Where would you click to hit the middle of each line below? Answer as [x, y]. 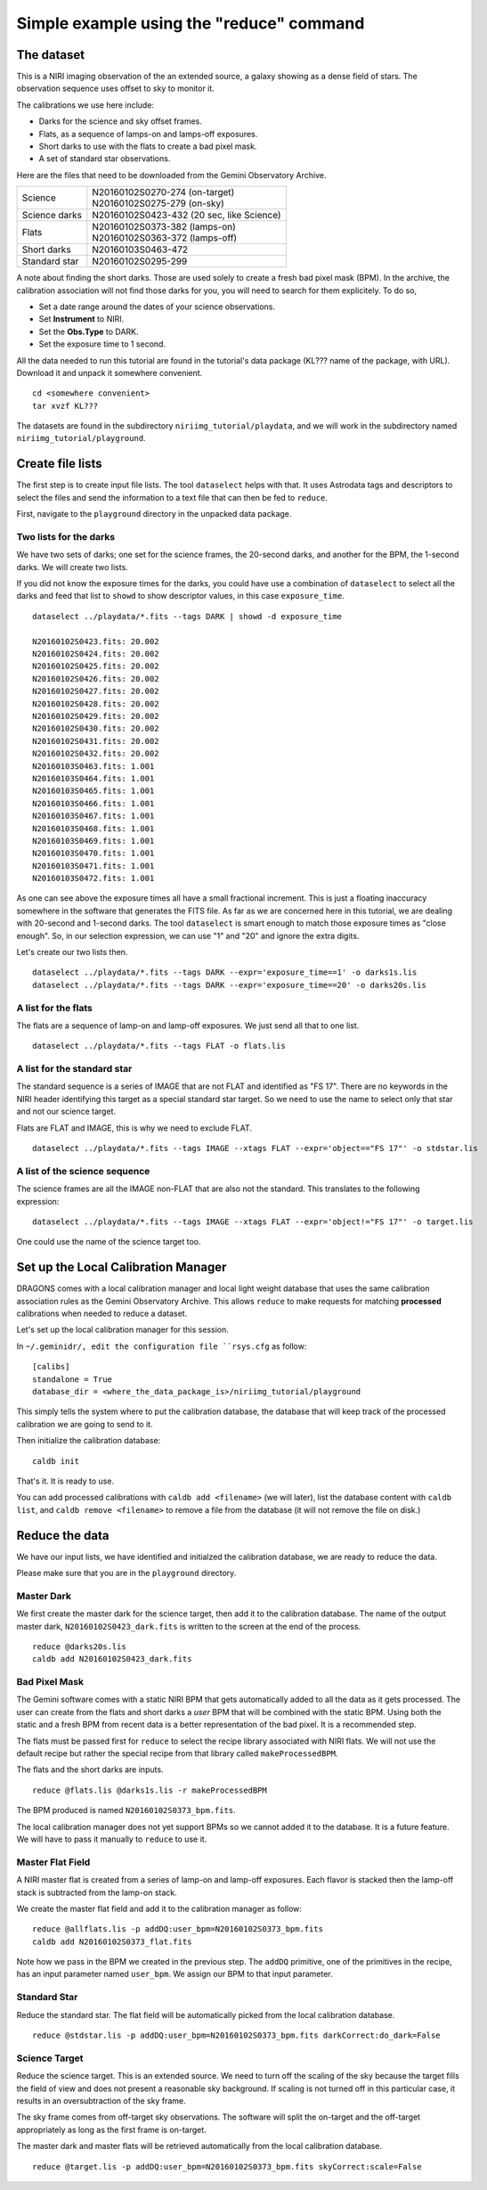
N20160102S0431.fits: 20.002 [96, 741]
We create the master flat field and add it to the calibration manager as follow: [159, 1908]
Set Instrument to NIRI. [81, 319]
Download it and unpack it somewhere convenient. [110, 372]
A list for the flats [55, 1008]
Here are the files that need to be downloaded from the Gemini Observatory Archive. [171, 175]
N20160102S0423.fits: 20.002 [96, 641]
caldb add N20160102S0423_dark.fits [112, 1659]
